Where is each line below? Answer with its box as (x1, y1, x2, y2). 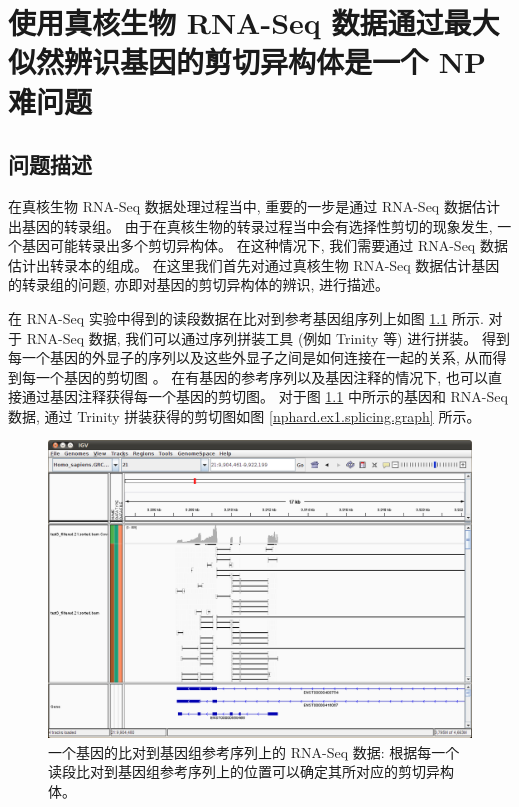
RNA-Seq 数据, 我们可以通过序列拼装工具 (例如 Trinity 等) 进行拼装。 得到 (26, 327, 510, 348)
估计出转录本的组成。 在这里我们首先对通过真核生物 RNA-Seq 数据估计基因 (8, 254, 500, 275)
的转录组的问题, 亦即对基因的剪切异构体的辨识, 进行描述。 (8, 274, 390, 295)
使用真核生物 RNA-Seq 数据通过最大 (8, 2, 500, 43)
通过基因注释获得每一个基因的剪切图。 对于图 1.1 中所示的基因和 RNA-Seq (21, 386, 508, 407)
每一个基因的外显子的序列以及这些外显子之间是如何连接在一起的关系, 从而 (8, 347, 493, 368)
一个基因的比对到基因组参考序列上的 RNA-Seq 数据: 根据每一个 (48, 741, 460, 762)
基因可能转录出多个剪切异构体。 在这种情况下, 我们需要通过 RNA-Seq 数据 (21, 235, 508, 256)
